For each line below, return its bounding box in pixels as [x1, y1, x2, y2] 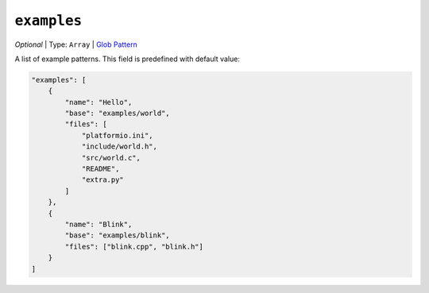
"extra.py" [81, 175, 125, 184]
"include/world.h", [81, 142, 158, 151]
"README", [81, 164, 120, 174]
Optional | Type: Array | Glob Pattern [14, 40, 138, 49]
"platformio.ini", [81, 131, 154, 140]
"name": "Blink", [64, 220, 133, 229]
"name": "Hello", [64, 98, 133, 106]
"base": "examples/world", [64, 109, 170, 118]
